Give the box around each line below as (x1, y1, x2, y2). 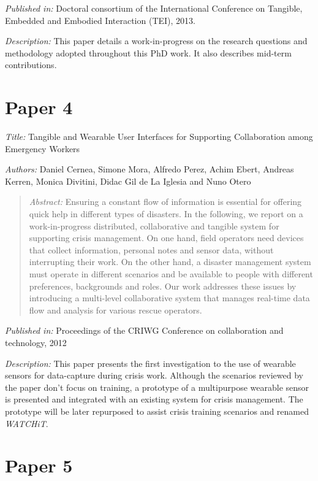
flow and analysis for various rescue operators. (29, 303, 202, 316)
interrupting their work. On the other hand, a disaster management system (29, 255, 311, 268)
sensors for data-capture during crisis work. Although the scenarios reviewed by (5, 369, 303, 382)
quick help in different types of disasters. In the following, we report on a (29, 207, 303, 220)
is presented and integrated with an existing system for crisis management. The (5, 393, 303, 406)
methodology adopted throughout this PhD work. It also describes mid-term (5, 46, 292, 59)
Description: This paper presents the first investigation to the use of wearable (5, 356, 296, 369)
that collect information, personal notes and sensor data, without (29, 243, 274, 256)
